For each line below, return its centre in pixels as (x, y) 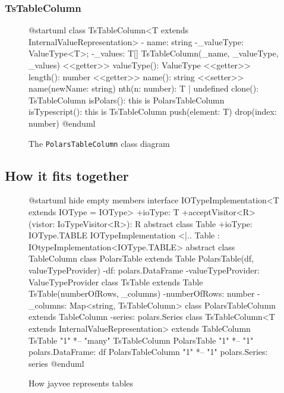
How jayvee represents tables (81, 383)
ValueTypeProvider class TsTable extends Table (116, 282)
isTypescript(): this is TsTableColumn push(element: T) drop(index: (153, 111)
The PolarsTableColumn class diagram (99, 143)
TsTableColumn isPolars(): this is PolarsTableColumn (127, 100)
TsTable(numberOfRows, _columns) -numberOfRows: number (142, 293)
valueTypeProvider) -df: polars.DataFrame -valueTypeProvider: (144, 270)
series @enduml (56, 363)
